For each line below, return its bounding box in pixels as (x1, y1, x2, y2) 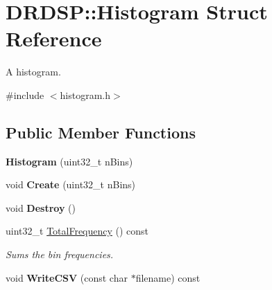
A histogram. (6, 64, 61, 79)
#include (6, 87, 44, 102)
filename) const (135, 270, 201, 284)
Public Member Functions (6, 121, 196, 143)
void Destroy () (6, 200, 76, 215)
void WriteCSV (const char (6, 270, 128, 284)
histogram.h (60, 87, 111, 102)
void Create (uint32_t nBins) (6, 177, 136, 192)
